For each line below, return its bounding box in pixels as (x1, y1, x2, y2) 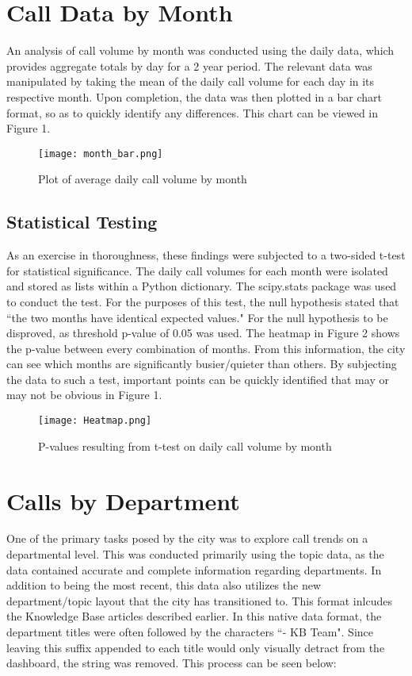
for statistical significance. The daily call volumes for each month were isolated (6, 262, 388, 278)
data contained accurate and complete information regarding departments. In (6, 561, 382, 578)
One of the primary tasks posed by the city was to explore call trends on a (6, 530, 368, 547)
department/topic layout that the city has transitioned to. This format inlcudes (6, 592, 392, 609)
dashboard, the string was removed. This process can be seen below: (6, 655, 337, 671)
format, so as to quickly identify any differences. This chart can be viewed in (6, 104, 379, 121)
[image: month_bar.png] (38, 148, 163, 159)
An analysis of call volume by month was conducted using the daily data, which (6, 42, 395, 59)
